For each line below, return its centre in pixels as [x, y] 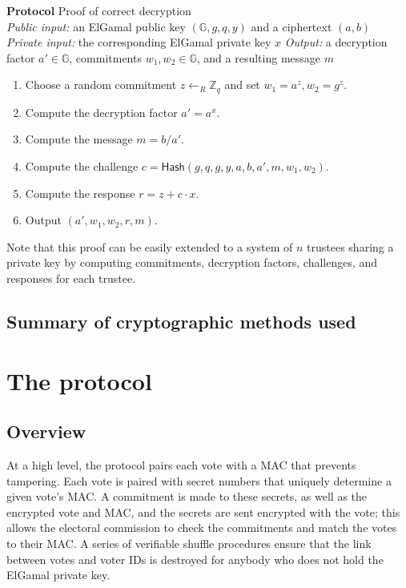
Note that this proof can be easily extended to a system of [150, 246]
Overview [46, 431]
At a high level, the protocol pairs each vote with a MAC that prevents [181, 464]
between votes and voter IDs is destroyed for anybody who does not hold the [195, 559]
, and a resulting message [259, 57]
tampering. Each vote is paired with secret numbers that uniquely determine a [199, 480]
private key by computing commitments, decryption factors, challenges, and [192, 262]
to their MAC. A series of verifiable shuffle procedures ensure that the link [189, 543]
